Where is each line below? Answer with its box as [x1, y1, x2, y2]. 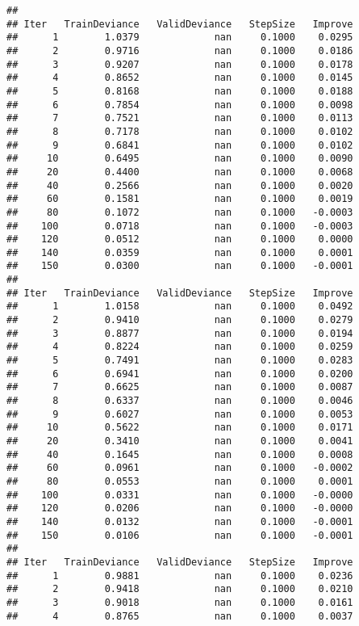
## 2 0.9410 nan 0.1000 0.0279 [6, 314, 353, 326]
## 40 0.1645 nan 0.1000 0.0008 [6, 448, 353, 460]
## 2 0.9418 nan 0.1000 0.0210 [6, 583, 353, 595]
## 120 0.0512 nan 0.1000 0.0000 [6, 233, 353, 246]
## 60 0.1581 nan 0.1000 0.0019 [6, 193, 353, 205]
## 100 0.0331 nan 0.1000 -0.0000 [6, 489, 353, 501]
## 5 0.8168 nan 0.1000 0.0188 [6, 85, 353, 97]
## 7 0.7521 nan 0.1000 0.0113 [6, 112, 353, 124]
